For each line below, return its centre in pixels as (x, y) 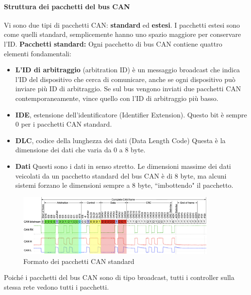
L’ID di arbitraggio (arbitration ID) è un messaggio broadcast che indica (128, 70)
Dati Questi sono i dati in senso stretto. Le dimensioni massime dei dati (123, 166)
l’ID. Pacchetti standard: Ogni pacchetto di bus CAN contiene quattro (113, 43)
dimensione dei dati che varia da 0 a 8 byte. (80, 150)
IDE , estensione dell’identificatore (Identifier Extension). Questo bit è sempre (131, 114)
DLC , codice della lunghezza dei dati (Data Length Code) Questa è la (120, 140)
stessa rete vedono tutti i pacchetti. (57, 287)
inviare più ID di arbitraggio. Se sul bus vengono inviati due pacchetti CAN (128, 89)
